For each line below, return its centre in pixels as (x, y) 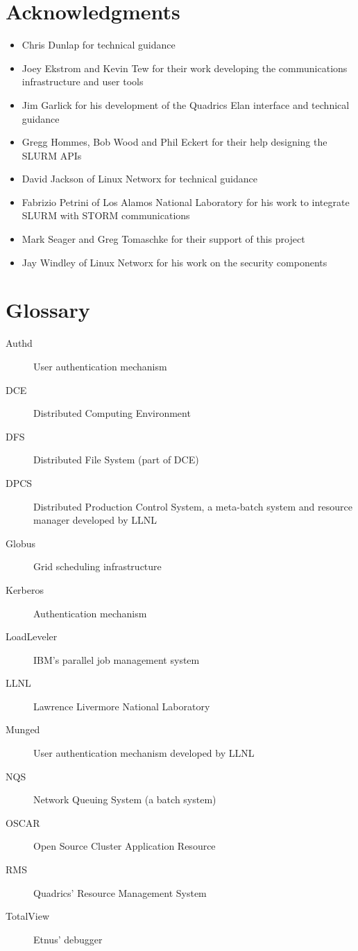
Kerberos (25, 589)
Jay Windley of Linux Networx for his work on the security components (174, 262)
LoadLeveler (32, 636)
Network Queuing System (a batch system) (125, 799)
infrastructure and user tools (83, 82)
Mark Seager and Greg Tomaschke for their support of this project (163, 239)
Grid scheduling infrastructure (97, 566)
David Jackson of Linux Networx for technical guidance (139, 179)
